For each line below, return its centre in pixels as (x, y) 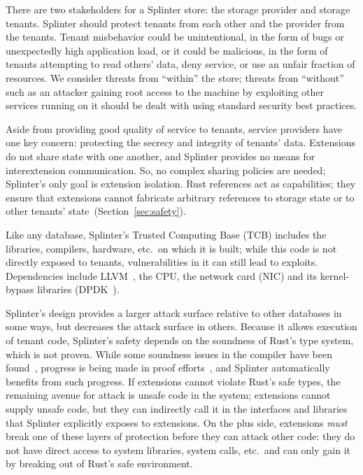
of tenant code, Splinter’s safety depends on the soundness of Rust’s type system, (180, 340)
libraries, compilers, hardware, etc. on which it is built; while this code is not (171, 248)
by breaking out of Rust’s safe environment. (99, 463)
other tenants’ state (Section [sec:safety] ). (96, 211)
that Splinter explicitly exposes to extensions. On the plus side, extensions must (177, 422)
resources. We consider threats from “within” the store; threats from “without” (175, 77)
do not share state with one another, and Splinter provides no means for (161, 156)
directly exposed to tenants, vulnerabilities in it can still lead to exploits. (162, 262)
